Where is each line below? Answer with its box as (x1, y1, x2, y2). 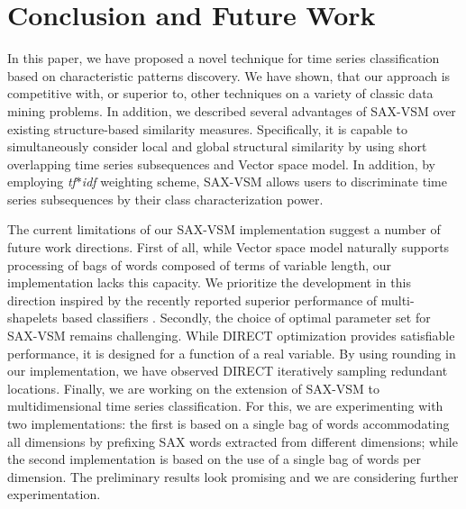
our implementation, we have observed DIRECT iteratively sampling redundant (7, 361, 448, 380)
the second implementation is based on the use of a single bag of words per (7, 450, 422, 468)
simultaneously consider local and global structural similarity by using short (7, 137, 427, 156)
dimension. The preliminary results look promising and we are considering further (7, 467, 459, 486)
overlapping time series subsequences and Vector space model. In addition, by (7, 154, 436, 173)
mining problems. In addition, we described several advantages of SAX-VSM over (7, 101, 456, 120)
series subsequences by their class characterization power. (7, 189, 324, 208)
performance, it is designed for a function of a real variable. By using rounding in (7, 343, 456, 362)
